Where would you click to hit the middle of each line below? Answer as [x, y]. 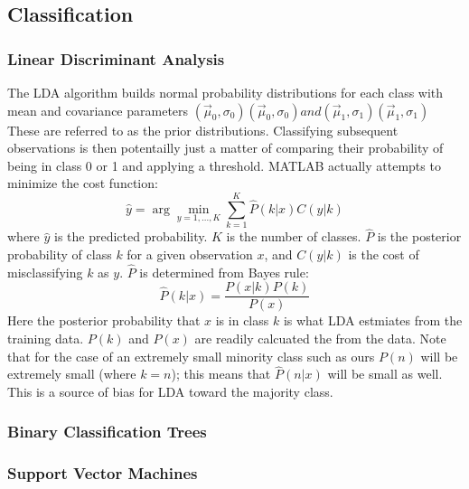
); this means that [221, 374]
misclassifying [45, 272]
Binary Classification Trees [107, 432]
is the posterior [419, 236]
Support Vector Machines [103, 473]
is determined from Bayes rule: [224, 272]
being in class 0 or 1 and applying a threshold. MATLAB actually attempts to [224, 165]
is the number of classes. [294, 236]
